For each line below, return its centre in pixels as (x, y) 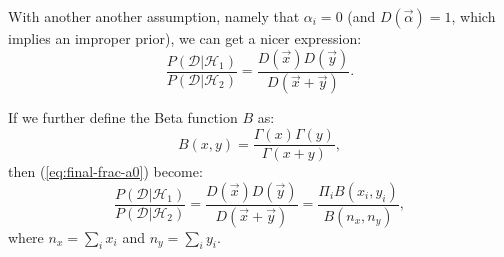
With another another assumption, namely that (154, 16)
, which (473, 16)
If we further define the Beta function (123, 117)
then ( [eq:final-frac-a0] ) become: (105, 171)
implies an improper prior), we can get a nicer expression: (185, 38)
